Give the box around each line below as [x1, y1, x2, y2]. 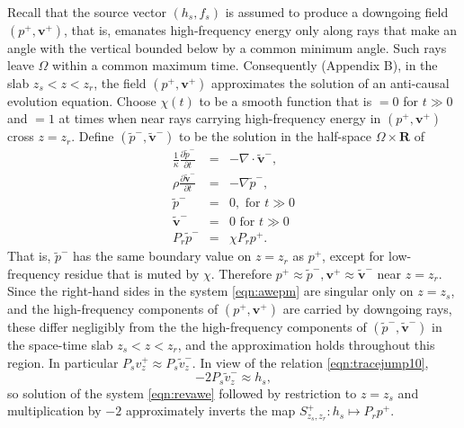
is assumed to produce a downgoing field [225, 3, 449, 21]
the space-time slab [7, 335, 113, 353]
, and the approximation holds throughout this [177, 335, 435, 353]
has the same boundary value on [73, 246, 252, 265]
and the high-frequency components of [7, 299, 219, 317]
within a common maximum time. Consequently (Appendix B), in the [52, 56, 438, 75]
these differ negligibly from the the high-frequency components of [7, 317, 367, 335]
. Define [71, 127, 114, 146]
